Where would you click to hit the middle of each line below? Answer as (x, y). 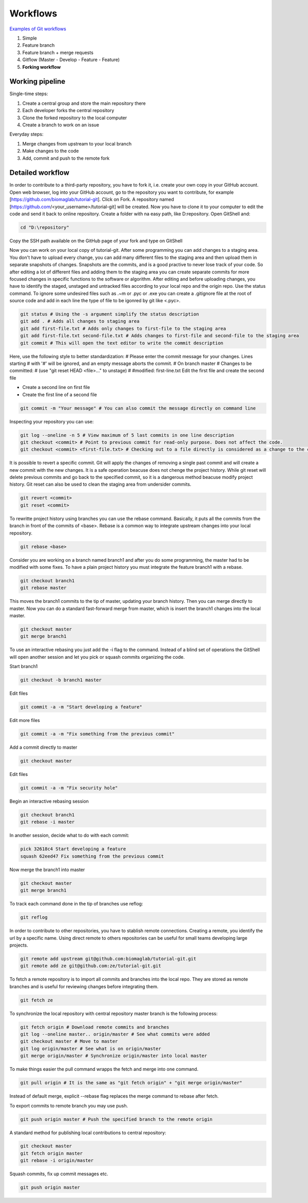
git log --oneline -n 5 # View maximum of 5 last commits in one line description (127, 435)
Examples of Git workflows (38, 29)
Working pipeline (37, 81)
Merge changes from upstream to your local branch (77, 143)
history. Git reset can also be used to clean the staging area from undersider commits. (100, 484)
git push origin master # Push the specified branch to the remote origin (117, 1119)
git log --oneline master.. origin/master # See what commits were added (115, 1034)
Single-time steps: (29, 94)
